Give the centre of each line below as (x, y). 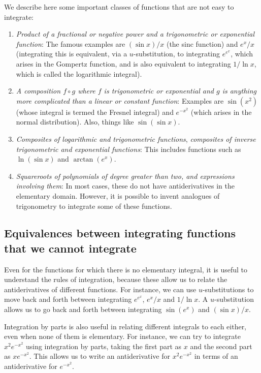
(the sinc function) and (202, 43)
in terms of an (216, 356)
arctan (83, 160)
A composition (38, 91)
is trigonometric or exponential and (159, 91)
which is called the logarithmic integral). (79, 73)
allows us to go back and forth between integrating (83, 309)
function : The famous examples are (71, 43)
